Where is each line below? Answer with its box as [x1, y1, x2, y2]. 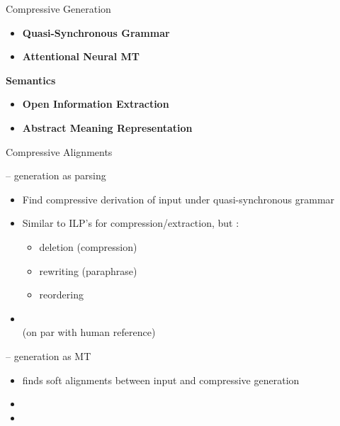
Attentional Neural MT [22, 49, 140, 64]
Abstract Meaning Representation [22, 120, 193, 135]
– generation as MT [6, 348, 91, 363]
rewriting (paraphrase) [39, 263, 137, 278]
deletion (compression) [39, 239, 137, 254]
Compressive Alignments [6, 144, 113, 159]
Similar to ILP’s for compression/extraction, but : [22, 215, 239, 230]
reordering [39, 287, 84, 302]
